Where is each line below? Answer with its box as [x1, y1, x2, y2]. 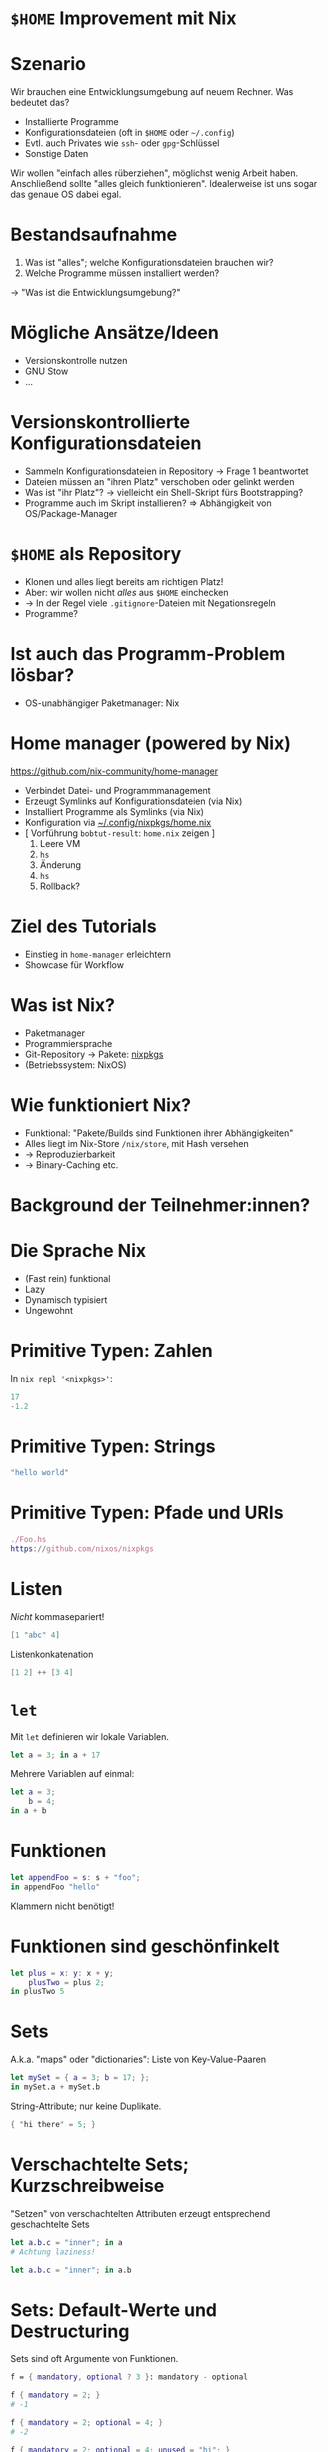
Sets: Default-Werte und [10, 2298, 218, 2321]
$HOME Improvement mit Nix [10, 7, 237, 30]
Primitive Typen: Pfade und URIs [10, 1502, 284, 1524]
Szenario [10, 53, 87, 76]
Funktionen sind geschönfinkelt [10, 1935, 280, 1957]
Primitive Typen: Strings [10, 1435, 216, 1457]
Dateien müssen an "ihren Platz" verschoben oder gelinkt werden [24, 475, 295, 487]
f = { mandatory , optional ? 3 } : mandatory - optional [10, 2372, 248, 2382]
